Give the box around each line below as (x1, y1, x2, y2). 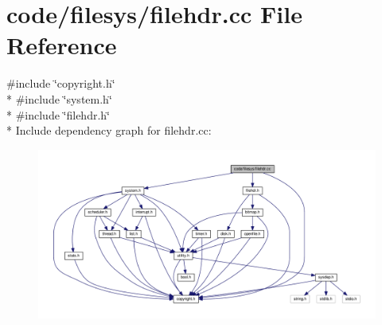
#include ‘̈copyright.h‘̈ (6, 75, 115, 92)
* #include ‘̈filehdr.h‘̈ (6, 106, 110, 123)
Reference (6, 29, 117, 61)
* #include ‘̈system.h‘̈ (6, 90, 112, 107)
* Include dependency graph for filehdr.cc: (6, 122, 212, 139)
